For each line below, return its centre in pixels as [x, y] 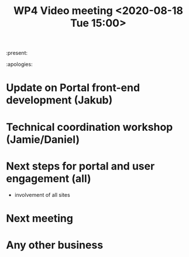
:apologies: [20, 64]
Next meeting [39, 218]
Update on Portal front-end [73, 88]
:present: [17, 53]
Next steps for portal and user [80, 166]
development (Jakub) [59, 100]
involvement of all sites [42, 195]
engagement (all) [49, 178]
